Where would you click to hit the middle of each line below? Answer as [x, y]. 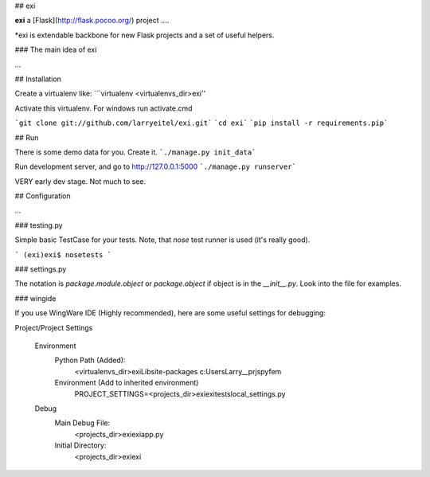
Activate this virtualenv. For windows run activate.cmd [104, 108]
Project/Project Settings [54, 327]
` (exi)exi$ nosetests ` [63, 254]
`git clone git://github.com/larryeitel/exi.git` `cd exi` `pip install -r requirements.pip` [201, 123]
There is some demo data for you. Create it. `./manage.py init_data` [135, 152]
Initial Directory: [80, 445]
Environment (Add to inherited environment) [127, 383]
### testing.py [39, 225]
